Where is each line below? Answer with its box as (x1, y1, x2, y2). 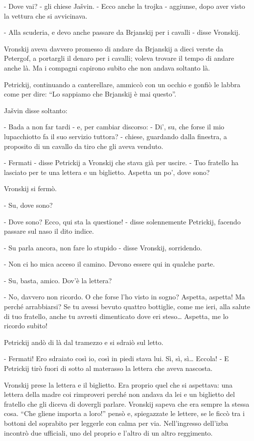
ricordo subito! (4, 320, 47, 331)
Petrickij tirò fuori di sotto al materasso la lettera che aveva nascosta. (4, 363, 213, 373)
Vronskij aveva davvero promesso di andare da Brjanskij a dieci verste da (4, 43, 224, 53)
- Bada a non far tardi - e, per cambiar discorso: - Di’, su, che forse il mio (4, 122, 225, 132)
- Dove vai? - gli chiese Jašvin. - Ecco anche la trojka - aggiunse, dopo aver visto (4, 1, 245, 11)
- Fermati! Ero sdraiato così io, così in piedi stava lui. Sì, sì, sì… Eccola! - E (4, 353, 229, 364)
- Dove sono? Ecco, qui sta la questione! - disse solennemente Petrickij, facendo (4, 216, 241, 226)
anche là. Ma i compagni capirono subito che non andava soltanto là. (4, 62, 210, 73)
